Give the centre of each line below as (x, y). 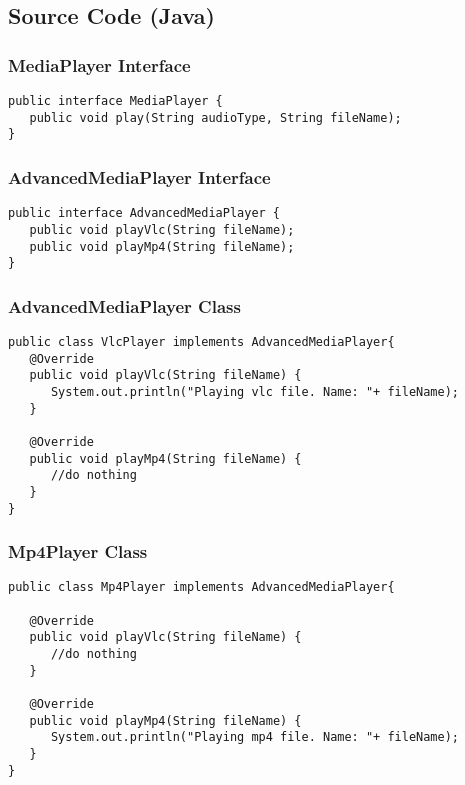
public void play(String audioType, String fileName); (215, 117)
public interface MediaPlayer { (115, 101)
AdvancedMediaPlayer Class (124, 305)
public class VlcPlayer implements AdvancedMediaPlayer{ (201, 342)
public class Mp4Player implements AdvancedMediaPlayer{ (201, 587)
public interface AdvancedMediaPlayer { (144, 213)
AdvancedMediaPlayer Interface (139, 176)
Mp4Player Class (78, 551)
